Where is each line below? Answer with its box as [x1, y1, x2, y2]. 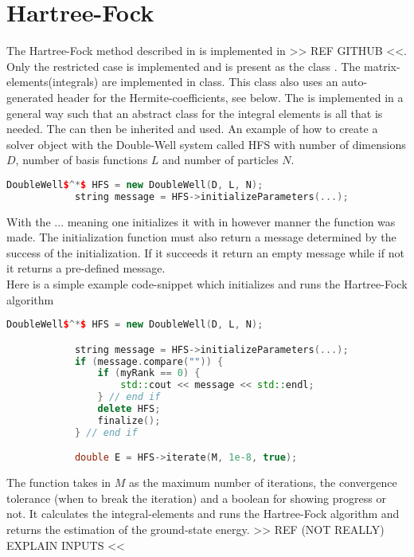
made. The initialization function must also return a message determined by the [6, 229, 396, 245]
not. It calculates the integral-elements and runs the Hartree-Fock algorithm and [6, 505, 400, 522]
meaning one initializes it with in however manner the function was [67, 213, 396, 229]
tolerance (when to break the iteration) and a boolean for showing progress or [6, 489, 386, 506]
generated [6, 88, 54, 105]
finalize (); [97, 414, 161, 426]
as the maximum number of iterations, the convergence [129, 474, 397, 491]
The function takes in [6, 474, 111, 491]
